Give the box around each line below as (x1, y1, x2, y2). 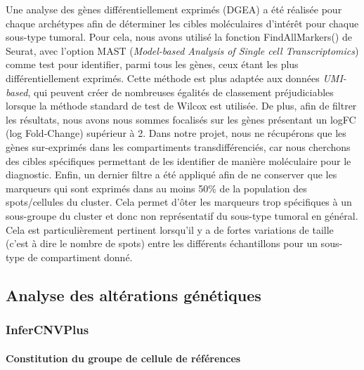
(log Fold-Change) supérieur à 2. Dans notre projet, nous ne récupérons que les (6, 126, 346, 140)
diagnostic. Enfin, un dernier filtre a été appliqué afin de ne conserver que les (6, 167, 337, 182)
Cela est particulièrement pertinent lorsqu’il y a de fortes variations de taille (6, 222, 334, 237)
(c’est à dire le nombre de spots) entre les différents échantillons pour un (6, 236, 318, 251)
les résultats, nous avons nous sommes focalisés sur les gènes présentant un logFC (6, 112, 356, 126)
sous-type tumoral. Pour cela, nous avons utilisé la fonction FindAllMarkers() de (6, 29, 352, 44)
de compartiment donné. (27, 249, 133, 264)
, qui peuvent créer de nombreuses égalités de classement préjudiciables (27, 84, 334, 99)
